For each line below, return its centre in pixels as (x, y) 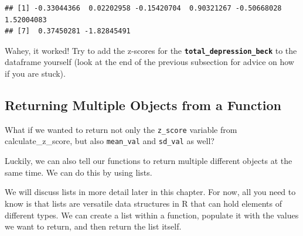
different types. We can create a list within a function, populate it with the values (152, 215)
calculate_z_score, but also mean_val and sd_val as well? (110, 141)
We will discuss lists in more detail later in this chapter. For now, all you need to (150, 192)
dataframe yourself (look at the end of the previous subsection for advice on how (149, 62)
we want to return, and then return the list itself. (93, 226)
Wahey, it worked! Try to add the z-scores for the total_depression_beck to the (151, 50)
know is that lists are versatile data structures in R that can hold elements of (143, 203)
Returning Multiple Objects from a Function (143, 105)
